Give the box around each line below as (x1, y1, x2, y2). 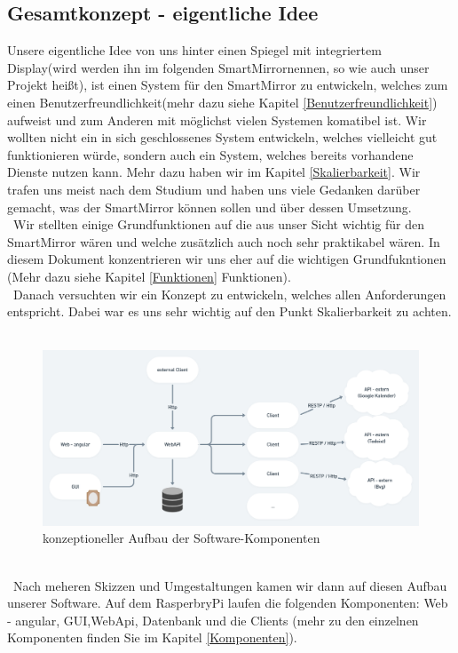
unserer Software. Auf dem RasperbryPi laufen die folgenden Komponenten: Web (7, 593, 448, 612)
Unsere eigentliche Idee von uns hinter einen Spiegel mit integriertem (7, 41, 382, 60)
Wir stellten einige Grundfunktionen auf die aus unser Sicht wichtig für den (12, 215, 424, 234)
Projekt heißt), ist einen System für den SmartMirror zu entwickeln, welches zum (7, 76, 448, 94)
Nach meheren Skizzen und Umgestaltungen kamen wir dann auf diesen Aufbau (12, 576, 447, 594)
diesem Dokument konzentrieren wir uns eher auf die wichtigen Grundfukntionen (7, 250, 446, 268)
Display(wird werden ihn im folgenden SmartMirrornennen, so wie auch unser (7, 58, 430, 76)
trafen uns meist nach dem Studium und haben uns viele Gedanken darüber (7, 179, 421, 198)
